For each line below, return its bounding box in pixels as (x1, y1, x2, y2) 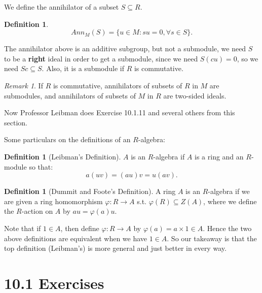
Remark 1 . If (4, 80, 43, 90)
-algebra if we (208, 186, 250, 197)
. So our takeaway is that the (167, 233, 257, 243)
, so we (237, 53, 258, 63)
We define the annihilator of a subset (4, 2, 119, 12)
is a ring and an (195, 151, 244, 161)
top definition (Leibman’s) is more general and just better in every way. (4, 243, 227, 253)
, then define (60, 222, 99, 233)
